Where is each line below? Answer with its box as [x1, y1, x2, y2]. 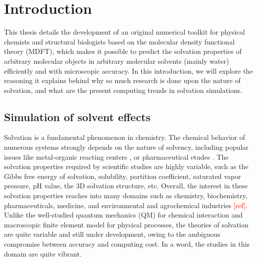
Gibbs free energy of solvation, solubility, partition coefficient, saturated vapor [4, 171, 241, 181]
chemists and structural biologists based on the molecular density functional [4, 36, 235, 46]
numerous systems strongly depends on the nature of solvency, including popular [4, 142, 249, 152]
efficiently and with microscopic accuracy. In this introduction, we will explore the [4, 65, 253, 76]
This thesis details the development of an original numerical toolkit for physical [4, 27, 245, 37]
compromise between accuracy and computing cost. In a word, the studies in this [4, 239, 250, 249]
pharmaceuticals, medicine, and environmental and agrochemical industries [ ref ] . [4, 200, 248, 210]
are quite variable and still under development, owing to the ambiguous [4, 229, 221, 239]
